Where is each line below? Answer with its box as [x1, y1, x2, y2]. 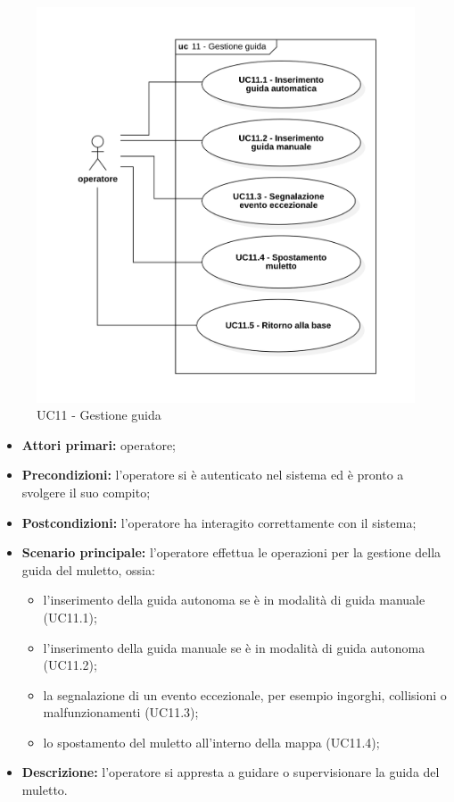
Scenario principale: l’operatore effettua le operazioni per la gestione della [21, 543, 442, 562]
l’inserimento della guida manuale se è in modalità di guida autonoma [43, 638, 425, 656]
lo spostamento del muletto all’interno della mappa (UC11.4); [43, 732, 380, 751]
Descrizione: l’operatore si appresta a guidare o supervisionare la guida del [21, 763, 440, 781]
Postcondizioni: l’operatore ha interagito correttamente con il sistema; [21, 513, 417, 531]
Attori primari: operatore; [21, 435, 176, 454]
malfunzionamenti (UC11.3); [43, 703, 199, 722]
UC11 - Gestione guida [37, 405, 161, 424]
